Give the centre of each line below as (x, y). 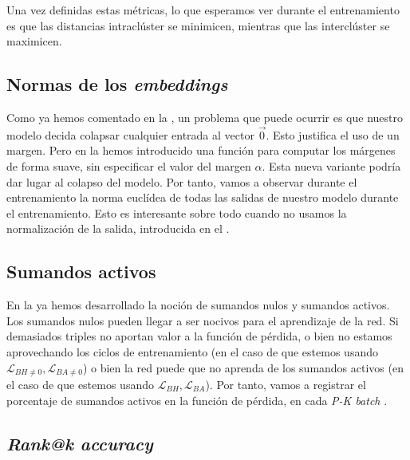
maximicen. (34, 41)
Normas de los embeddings (117, 84)
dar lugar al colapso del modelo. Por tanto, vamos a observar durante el (182, 181)
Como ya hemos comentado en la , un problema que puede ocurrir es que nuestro (205, 117)
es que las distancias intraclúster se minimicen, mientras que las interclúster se (198, 25)
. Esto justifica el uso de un (333, 134)
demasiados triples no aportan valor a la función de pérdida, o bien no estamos (199, 336)
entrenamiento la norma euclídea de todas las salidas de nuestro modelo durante (203, 197)
